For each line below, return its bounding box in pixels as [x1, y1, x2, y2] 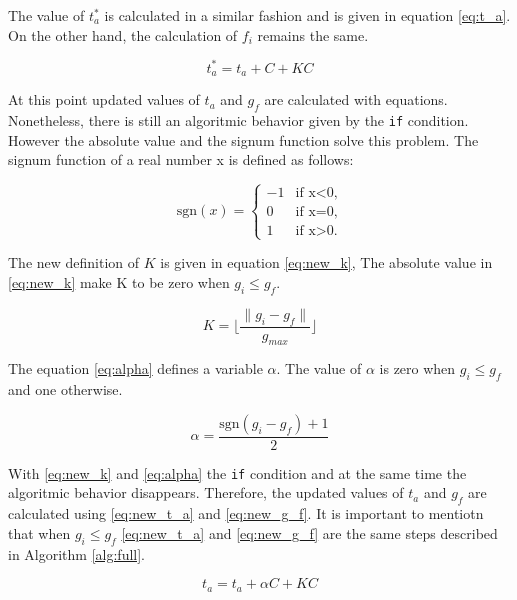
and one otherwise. [8, 379, 123, 400]
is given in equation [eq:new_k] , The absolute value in [160, 252, 493, 273]
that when [8, 522, 71, 543]
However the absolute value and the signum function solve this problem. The [8, 129, 479, 150]
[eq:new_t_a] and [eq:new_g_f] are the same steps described [121, 522, 498, 543]
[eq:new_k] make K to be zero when [8, 271, 230, 292]
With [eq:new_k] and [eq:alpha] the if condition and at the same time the [8, 462, 467, 483]
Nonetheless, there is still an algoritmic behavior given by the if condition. [8, 109, 469, 130]
